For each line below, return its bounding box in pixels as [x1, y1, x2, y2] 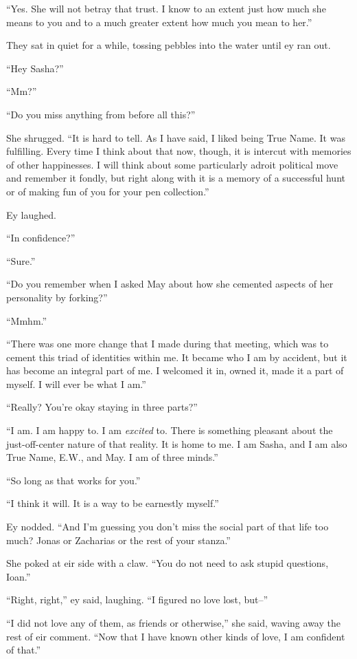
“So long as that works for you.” [6, 473, 141, 487]
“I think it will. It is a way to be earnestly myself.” [6, 496, 219, 510]
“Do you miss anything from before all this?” [6, 107, 196, 121]
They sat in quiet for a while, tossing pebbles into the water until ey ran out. [6, 38, 331, 52]
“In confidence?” [6, 230, 76, 245]
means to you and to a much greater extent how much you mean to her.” [6, 14, 312, 29]
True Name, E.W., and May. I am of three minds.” [6, 450, 218, 464]
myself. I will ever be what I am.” [6, 376, 146, 391]
